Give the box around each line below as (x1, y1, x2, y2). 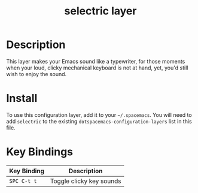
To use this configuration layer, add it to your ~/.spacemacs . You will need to (6, 111, 193, 118)
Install (6, 92, 38, 105)
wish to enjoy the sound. (6, 70, 67, 77)
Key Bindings (6, 145, 74, 159)
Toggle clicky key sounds (50, 177, 121, 185)
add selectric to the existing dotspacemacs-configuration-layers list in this (6, 117, 193, 125)
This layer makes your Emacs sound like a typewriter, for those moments (6, 58, 185, 65)
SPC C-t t (9, 177, 37, 184)
